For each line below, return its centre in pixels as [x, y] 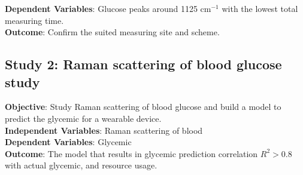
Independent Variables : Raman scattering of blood [104, 130]
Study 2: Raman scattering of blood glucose [143, 64]
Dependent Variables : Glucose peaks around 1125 [101, 8]
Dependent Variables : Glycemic [68, 142]
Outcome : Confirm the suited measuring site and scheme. [112, 32]
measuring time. [34, 20]
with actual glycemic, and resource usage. [81, 165]
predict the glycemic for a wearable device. [83, 118]
